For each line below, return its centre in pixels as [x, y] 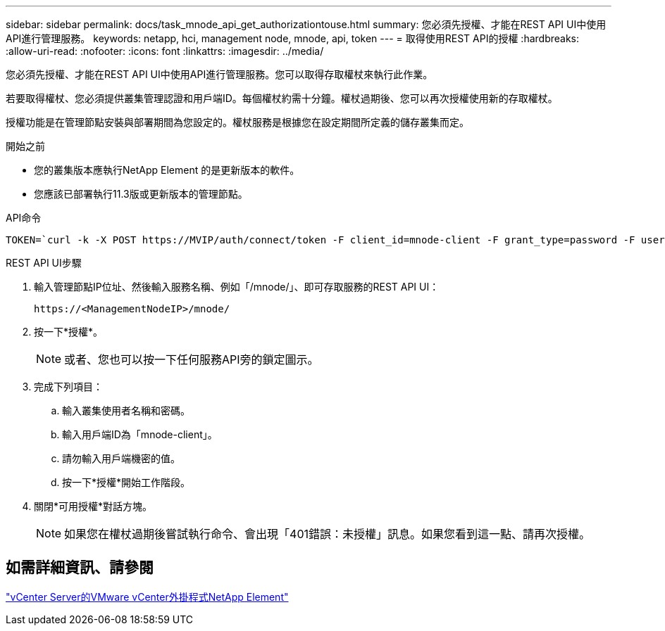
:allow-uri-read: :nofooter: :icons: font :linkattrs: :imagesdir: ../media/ [165, 51]
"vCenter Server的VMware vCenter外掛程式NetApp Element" [147, 597]
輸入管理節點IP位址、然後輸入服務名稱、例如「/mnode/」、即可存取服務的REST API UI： [237, 287]
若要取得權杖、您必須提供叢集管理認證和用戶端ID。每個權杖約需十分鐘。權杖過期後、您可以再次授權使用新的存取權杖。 [282, 98]
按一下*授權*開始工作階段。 [126, 482]
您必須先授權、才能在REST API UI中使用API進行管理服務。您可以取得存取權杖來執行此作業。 [219, 74]
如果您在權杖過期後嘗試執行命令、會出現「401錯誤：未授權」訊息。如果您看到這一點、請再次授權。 [328, 534]
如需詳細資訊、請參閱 [80, 568]
